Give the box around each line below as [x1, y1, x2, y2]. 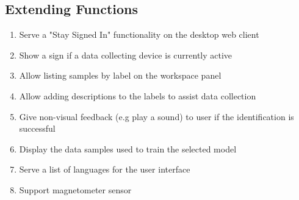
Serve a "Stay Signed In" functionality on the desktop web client [19, 28, 259, 41]
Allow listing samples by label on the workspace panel [19, 69, 222, 82]
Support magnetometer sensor [19, 183, 132, 196]
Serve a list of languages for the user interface [19, 163, 190, 176]
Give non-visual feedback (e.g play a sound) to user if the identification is [19, 110, 294, 123]
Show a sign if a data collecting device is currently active [19, 48, 232, 61]
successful [19, 122, 56, 135]
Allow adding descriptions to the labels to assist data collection [19, 89, 256, 102]
